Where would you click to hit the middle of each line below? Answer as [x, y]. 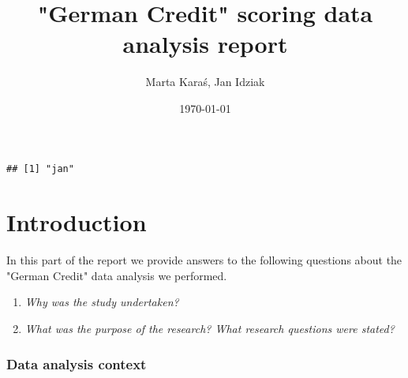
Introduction [77, 222]
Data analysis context [77, 363]
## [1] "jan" [40, 168]
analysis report [205, 44]
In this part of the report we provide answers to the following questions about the [204, 260]
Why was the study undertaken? [102, 302]
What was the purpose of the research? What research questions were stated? [210, 328]
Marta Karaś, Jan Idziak [205, 82]
